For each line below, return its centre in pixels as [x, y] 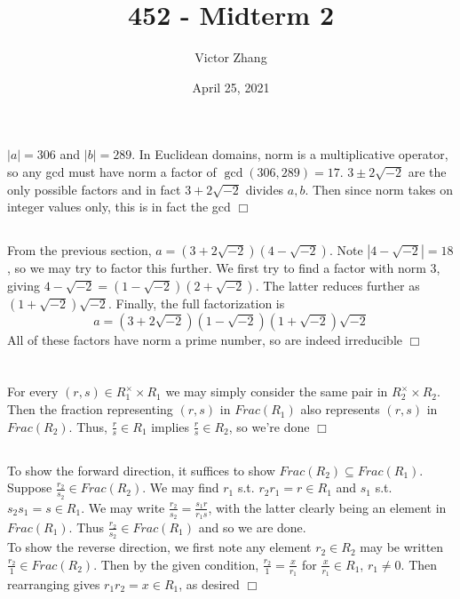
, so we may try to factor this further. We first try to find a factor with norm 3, [224, 268]
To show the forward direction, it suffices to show [141, 470]
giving [24, 285]
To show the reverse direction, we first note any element [159, 547]
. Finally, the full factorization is [196, 303]
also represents [340, 409]
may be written [402, 547]
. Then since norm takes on [379, 189]
